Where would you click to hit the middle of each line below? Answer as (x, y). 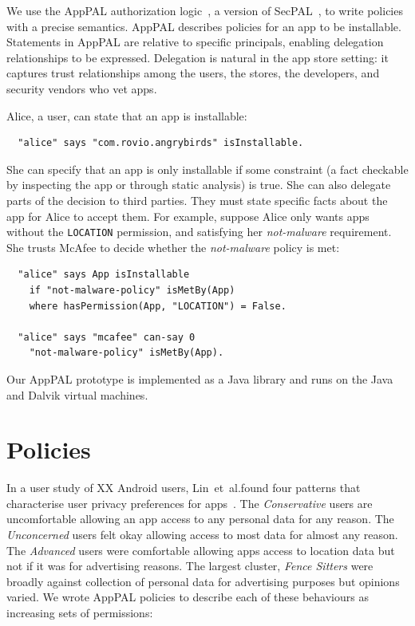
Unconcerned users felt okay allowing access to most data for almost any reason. (202, 535)
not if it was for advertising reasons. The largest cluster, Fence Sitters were (190, 566)
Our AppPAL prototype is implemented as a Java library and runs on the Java (200, 378)
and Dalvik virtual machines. (77, 394)
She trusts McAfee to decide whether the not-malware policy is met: (173, 247)
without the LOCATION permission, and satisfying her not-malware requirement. (199, 232)
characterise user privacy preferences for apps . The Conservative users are (190, 503)
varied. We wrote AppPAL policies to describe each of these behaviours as (188, 597)
